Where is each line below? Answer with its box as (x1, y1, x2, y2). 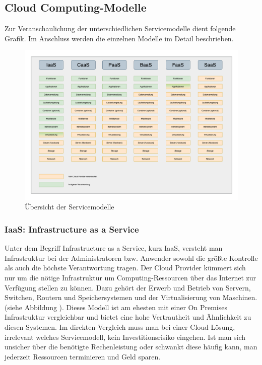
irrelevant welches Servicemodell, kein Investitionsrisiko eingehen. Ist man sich (5, 331, 246, 342)
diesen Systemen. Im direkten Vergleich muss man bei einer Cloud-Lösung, (5, 322, 235, 332)
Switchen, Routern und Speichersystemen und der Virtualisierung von (5, 292, 221, 303)
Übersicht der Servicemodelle (25, 201, 114, 212)
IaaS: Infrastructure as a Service (5, 223, 139, 235)
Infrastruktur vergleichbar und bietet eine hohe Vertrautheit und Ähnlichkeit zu (5, 312, 251, 322)
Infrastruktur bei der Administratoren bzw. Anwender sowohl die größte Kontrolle (5, 252, 258, 263)
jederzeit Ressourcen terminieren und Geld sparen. (5, 351, 161, 361)
